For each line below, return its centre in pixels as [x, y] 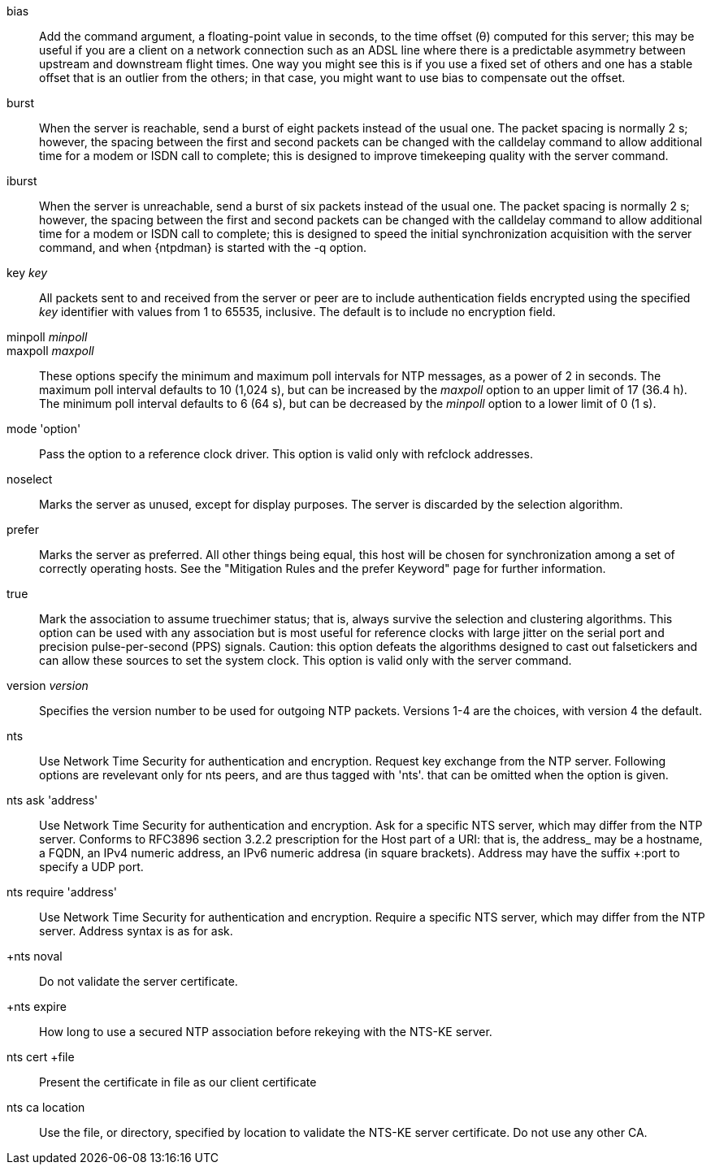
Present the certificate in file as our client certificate [178, 1082]
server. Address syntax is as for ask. [136, 931]
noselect [30, 479]
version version [48, 685]
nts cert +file [41, 1057]
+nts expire [37, 1006]
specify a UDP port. [91, 867]
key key [27, 273]
